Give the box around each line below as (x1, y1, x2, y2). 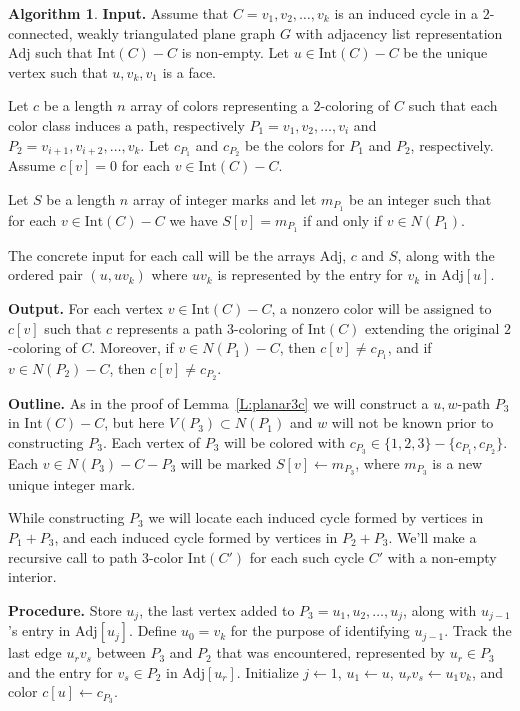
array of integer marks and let (132, 189, 317, 210)
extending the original (365, 317, 500, 338)
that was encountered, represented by (216, 642, 445, 663)
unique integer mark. (8, 473, 136, 494)
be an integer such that (349, 189, 492, 210)
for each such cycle (249, 546, 365, 567)
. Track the (444, 620, 512, 641)
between (96, 642, 146, 663)
